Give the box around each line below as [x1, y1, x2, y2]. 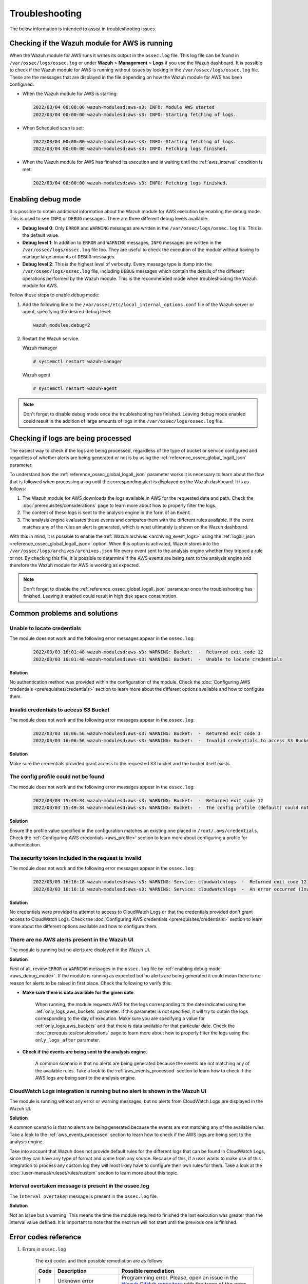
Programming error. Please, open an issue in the [121, 1274, 238, 1281]
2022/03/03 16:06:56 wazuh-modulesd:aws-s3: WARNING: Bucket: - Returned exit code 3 [33, 730, 261, 737]
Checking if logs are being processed [9, 434, 132, 443]
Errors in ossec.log [22, 1246, 66, 1252]
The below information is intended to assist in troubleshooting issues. [9, 26, 157, 32]
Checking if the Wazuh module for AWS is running [9, 39, 173, 48]
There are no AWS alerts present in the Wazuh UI [9, 936, 133, 943]
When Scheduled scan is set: [22, 125, 84, 131]
